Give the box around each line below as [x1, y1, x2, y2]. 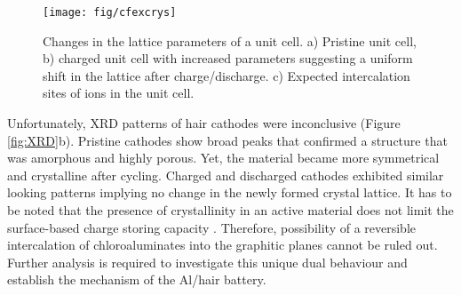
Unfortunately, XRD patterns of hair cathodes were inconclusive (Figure [7, 114, 401, 132]
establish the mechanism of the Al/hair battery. [7, 270, 266, 289]
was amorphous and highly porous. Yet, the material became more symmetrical [7, 148, 440, 167]
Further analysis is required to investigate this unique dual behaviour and [7, 252, 408, 271]
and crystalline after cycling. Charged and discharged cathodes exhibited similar [7, 165, 444, 184]
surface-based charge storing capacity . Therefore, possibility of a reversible [7, 218, 417, 236]
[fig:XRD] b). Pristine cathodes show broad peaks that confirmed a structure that [7, 131, 448, 149]
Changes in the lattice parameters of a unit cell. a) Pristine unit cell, [43, 31, 417, 50]
